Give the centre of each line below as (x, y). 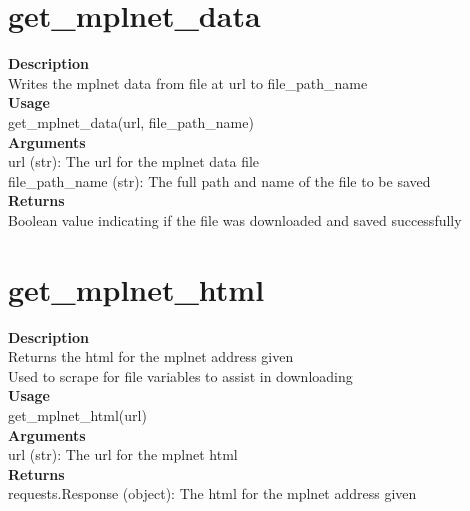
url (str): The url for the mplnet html (123, 454)
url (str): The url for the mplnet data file (134, 161)
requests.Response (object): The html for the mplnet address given (212, 493)
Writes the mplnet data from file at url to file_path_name (188, 82)
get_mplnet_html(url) (77, 414)
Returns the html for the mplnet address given (151, 356)
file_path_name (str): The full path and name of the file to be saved (219, 180)
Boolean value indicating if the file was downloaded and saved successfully (235, 219)
